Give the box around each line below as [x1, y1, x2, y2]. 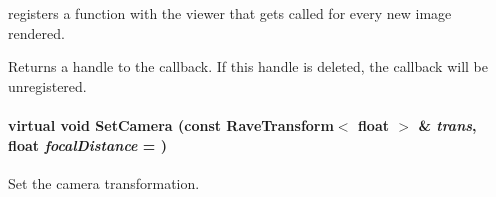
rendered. [8, 22, 65, 43]
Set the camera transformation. [8, 172, 200, 193]
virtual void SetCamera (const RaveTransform [8, 114, 334, 135]
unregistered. [8, 75, 87, 96]
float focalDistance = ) [8, 134, 167, 155]
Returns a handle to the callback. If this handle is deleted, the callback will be [8, 56, 488, 77]
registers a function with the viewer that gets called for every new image [8, 3, 452, 23]
